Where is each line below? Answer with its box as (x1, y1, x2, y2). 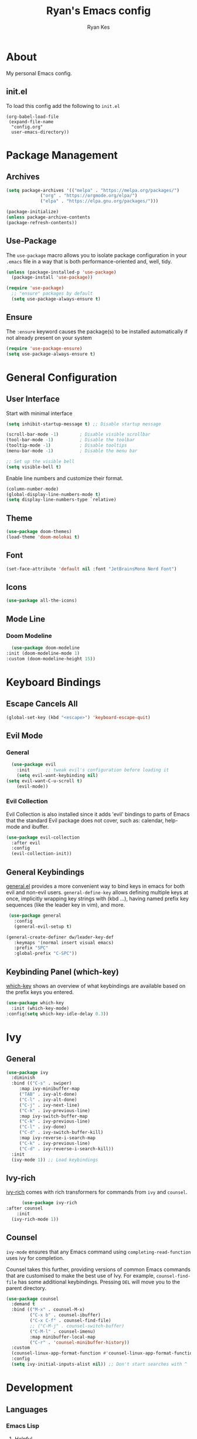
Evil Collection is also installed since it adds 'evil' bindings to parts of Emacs (6, 810, 190, 818)
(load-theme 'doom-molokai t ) (6, 534, 80, 540)
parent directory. (6, 1284, 47, 1292)
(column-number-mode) (6, 486, 59, 492)
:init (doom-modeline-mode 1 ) (6, 650, 80, 656)
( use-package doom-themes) (6, 529, 72, 535)
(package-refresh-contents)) (6, 219, 77, 225)
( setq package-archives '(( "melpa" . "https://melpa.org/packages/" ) (6, 187, 180, 193)
